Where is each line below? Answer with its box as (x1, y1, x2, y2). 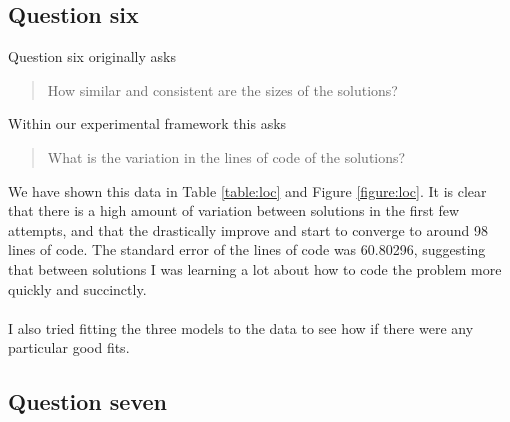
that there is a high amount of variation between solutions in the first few (8, 200, 460, 221)
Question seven (8, 386, 167, 417)
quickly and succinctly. (8, 278, 147, 299)
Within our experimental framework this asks (8, 113, 287, 134)
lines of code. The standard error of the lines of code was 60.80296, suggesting (8, 239, 486, 260)
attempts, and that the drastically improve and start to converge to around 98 (8, 219, 488, 240)
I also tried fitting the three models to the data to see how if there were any (8, 317, 474, 338)
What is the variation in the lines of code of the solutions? (47, 146, 406, 167)
